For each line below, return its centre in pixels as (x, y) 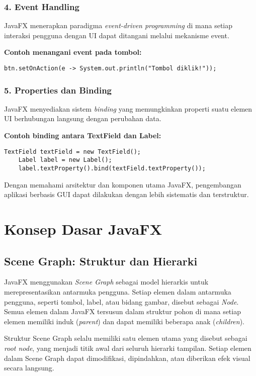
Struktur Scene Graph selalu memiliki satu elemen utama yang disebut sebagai (126, 338)
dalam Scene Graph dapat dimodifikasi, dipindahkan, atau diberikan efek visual (127, 358)
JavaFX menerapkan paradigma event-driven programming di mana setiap (118, 25)
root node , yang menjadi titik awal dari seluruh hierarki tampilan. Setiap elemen (128, 348)
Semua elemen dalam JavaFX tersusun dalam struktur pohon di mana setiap (122, 311)
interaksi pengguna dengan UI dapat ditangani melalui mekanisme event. (117, 35)
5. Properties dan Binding (58, 90)
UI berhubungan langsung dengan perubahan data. (83, 118)
